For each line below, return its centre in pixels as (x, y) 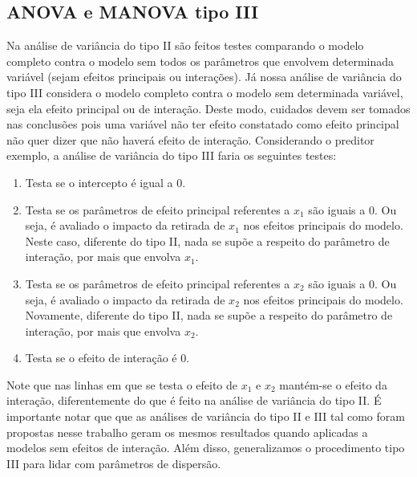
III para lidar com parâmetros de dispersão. (114, 463)
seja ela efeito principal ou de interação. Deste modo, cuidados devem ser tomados (208, 108)
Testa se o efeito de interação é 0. (107, 358)
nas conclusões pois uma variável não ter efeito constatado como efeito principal (203, 124)
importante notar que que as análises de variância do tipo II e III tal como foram (206, 416)
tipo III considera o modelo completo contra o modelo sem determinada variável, (205, 92)
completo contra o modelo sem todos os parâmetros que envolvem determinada (200, 61)
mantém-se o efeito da (333, 384)
